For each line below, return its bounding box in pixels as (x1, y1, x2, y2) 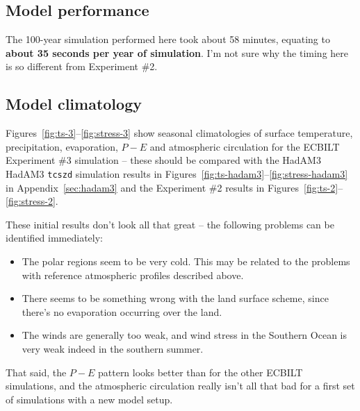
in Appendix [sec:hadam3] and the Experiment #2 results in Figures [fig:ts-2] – (6, 180, 343, 194)
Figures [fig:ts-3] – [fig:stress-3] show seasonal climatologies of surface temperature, (6, 126, 353, 140)
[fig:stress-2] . (6, 194, 58, 208)
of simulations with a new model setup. (6, 392, 173, 406)
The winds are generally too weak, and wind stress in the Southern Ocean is (22, 328, 347, 342)
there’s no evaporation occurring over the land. (22, 304, 222, 319)
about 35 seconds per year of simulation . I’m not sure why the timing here (6, 45, 349, 60)
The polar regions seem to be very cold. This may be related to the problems (22, 254, 350, 268)
